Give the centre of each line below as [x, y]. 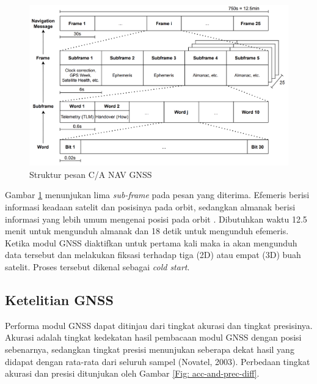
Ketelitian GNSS [59, 299]
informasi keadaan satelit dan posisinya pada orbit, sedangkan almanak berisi [150, 206]
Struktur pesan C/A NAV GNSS [91, 174]
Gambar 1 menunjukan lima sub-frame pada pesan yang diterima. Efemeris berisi [157, 195]
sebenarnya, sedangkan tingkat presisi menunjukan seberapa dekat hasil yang [150, 349]
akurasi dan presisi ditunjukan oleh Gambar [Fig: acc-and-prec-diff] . [132, 373]
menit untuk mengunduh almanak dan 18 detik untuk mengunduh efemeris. [147, 231]
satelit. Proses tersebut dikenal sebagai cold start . [97, 266]
